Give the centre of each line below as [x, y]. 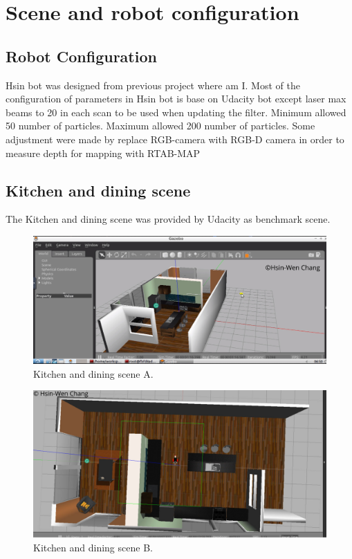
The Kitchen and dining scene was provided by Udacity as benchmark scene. [168, 219]
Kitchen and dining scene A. [93, 373]
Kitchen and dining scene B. [93, 547]
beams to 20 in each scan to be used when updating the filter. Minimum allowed [176, 112]
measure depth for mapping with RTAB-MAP [103, 153]
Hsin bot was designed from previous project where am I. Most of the [153, 85]
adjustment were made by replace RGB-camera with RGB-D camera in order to [175, 139]
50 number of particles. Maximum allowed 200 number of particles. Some [160, 126]
